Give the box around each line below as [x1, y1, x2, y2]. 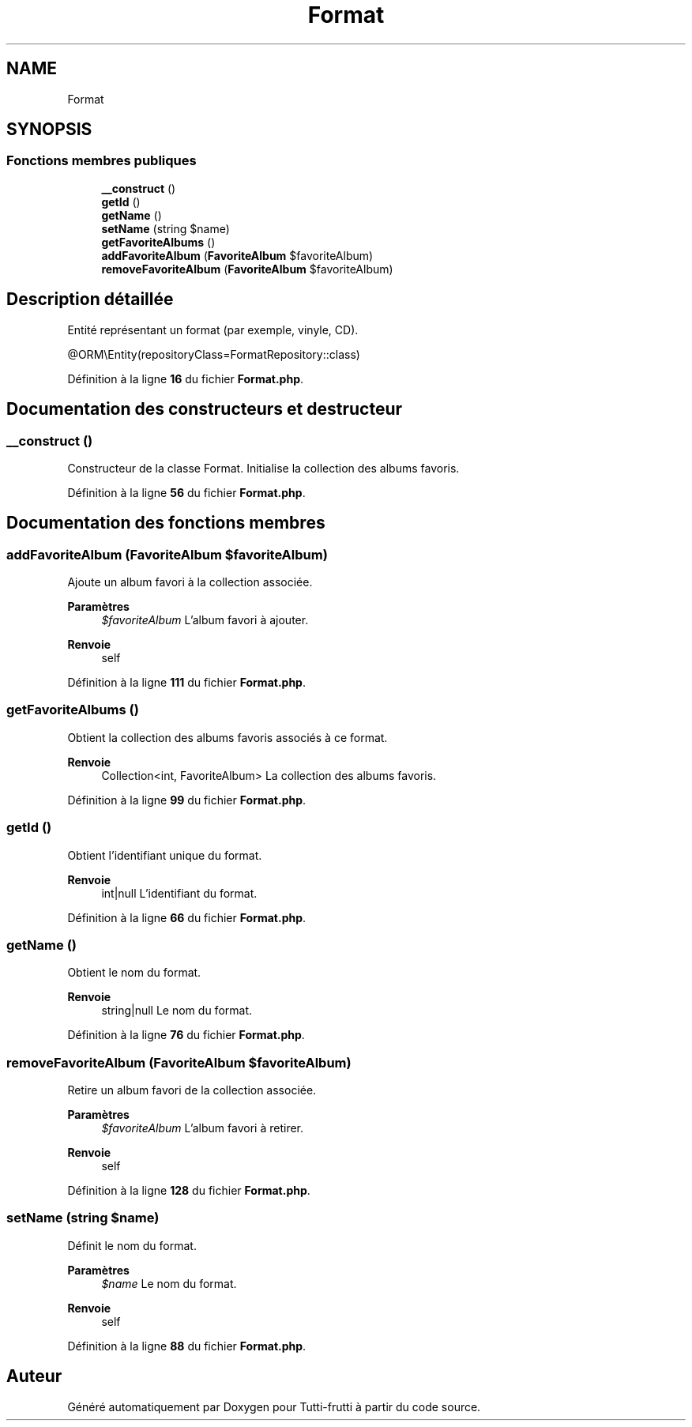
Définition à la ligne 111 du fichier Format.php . [67, 676, 306, 690]
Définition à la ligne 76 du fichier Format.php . [67, 1028, 305, 1042]
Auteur [6, 1366, 62, 1387]
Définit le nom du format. [67, 1238, 197, 1252]
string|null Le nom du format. [101, 1003, 253, 1018]
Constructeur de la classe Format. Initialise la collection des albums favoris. [67, 461, 460, 475]
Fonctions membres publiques [6, 152, 197, 169]
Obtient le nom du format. [67, 966, 201, 980]
